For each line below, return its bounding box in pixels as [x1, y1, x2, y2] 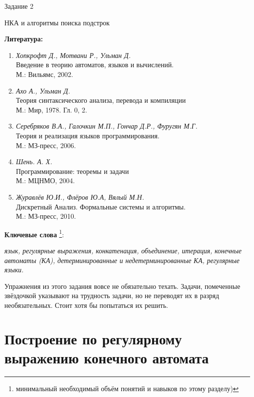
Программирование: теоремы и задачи [16, 166, 129, 176]
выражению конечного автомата [4, 347, 209, 367]
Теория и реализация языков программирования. [16, 130, 160, 140]
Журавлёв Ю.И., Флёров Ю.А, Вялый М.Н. [16, 191, 144, 202]
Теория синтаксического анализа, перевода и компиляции [16, 95, 186, 105]
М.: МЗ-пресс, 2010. [16, 211, 76, 221]
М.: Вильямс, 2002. [16, 69, 73, 79]
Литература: [4, 34, 43, 44]
